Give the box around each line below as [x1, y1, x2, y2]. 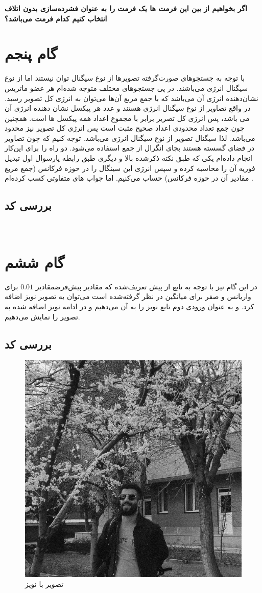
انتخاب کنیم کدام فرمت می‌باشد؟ [5, 13, 107, 23]
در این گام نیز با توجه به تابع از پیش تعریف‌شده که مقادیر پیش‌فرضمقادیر [35, 281, 257, 291]
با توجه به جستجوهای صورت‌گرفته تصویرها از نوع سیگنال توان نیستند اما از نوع [5, 72, 245, 83]
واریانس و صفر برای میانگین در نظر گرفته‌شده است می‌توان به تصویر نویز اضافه [5, 291, 251, 302]
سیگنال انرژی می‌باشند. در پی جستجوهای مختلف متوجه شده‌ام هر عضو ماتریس [5, 82, 248, 93]
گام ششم [5, 251, 64, 272]
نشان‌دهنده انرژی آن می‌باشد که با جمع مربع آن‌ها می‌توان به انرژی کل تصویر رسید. [5, 92, 258, 103]
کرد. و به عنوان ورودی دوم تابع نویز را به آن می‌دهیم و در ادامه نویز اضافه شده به [5, 301, 254, 311]
